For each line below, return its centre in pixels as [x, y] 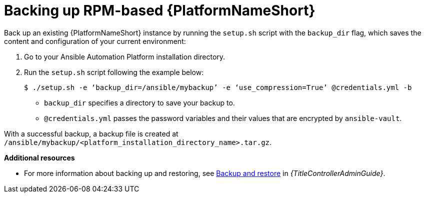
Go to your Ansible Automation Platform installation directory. [125, 56]
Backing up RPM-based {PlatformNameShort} [160, 10]
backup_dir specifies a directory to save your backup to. [139, 102]
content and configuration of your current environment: [95, 41]
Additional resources [39, 157]
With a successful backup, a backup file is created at [91, 133]
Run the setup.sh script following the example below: [114, 72]
